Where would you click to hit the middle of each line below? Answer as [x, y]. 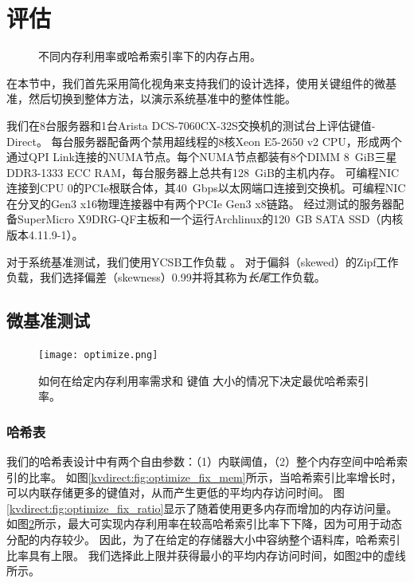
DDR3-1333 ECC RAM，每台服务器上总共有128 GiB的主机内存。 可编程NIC [203, 172]
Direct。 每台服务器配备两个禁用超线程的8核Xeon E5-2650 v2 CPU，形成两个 [204, 141]
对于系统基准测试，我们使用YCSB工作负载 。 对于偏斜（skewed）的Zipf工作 [203, 261]
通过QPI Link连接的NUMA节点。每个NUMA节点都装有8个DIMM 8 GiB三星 [202, 157]
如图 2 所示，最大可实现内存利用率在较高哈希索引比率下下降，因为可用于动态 [204, 524]
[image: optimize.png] [98, 355]
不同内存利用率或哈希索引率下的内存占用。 [150, 56]
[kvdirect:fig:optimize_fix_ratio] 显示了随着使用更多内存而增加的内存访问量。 [202, 508]
